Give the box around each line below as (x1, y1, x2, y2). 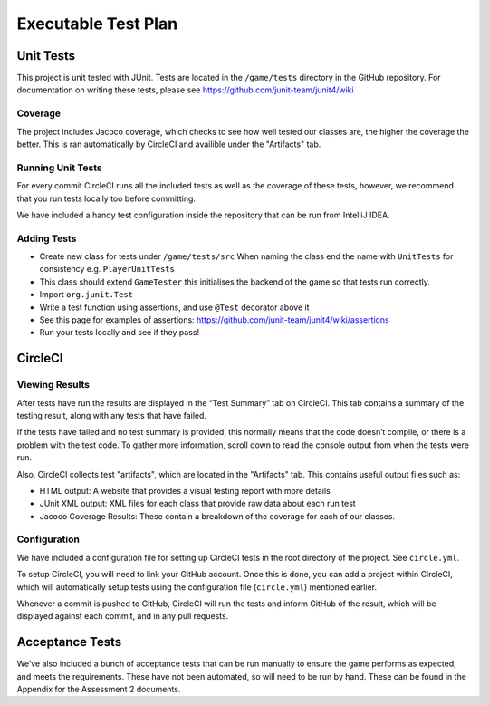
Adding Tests (16, 232, 77, 245)
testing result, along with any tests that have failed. (16, 410, 207, 420)
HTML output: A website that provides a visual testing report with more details (39, 485, 331, 496)
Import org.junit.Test (39, 289, 134, 300)
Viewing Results (16, 379, 91, 391)
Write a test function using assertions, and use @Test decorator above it (39, 302, 310, 313)
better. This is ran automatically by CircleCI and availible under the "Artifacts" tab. (16, 139, 321, 150)
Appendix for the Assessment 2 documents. (16, 684, 181, 695)
